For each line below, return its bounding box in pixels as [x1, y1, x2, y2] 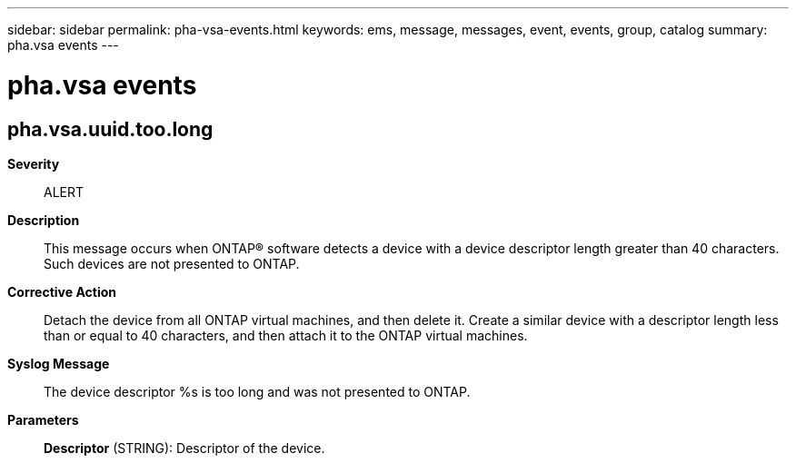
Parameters [7, 411, 79, 428]
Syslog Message [7, 355, 110, 371]
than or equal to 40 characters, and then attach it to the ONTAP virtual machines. [44, 327, 528, 343]
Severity [7, 155, 60, 172]
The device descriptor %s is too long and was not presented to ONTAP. [44, 383, 471, 399]
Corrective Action [7, 283, 116, 300]
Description [7, 212, 80, 228]
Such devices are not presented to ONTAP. [44, 255, 300, 271]
